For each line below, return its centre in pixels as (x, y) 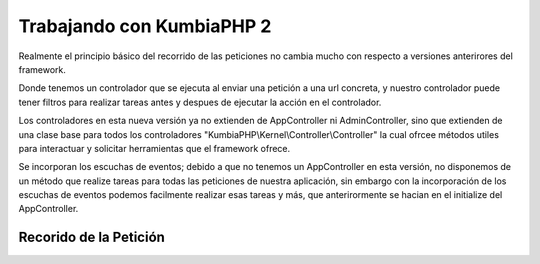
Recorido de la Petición (91, 237)
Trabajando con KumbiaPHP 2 (145, 26)
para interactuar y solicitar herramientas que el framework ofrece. (154, 148)
